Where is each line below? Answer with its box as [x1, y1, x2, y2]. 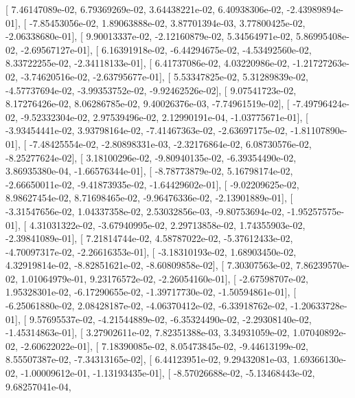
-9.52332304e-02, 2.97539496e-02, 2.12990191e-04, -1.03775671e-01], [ [21, 109, 308, 124]
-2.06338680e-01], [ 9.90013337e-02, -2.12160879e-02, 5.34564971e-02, [5, 29, 293, 43]
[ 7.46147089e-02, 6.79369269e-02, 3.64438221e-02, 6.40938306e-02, [5, 2, 284, 16]
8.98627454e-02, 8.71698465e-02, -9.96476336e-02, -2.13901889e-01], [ [5, 190, 293, 205]
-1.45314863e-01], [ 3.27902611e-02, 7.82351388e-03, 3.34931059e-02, [5, 325, 290, 340]
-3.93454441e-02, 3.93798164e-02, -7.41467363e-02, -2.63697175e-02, [5, 123, 288, 137]
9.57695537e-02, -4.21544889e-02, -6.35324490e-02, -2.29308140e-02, [29, 311, 312, 326]
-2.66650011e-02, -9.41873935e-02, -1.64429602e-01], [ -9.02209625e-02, [5, 177, 299, 191]
